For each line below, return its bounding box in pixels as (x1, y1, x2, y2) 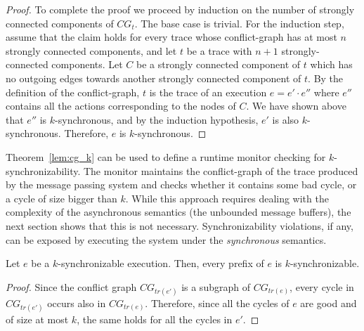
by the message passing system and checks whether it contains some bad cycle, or (6, 177, 357, 192)
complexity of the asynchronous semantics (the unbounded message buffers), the (6, 205, 351, 219)
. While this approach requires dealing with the (125, 190, 329, 205)
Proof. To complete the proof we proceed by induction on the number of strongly (6, 2, 355, 16)
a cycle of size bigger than (6, 190, 117, 205)
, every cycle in (290, 279, 354, 294)
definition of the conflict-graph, (6, 84, 140, 99)
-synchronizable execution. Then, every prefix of (58, 256, 264, 271)
